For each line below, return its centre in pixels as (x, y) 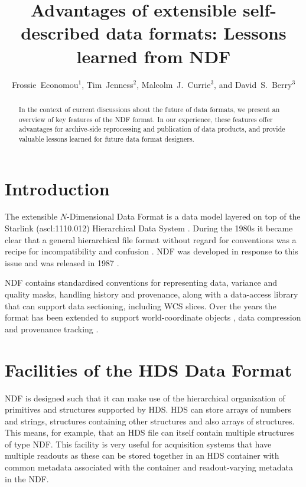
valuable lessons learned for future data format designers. (106, 138)
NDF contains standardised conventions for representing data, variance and (141, 282)
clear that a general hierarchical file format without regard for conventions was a (151, 239)
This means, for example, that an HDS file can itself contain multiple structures (149, 432)
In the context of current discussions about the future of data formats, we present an (149, 109)
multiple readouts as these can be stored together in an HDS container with (142, 455)
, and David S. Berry (253, 84)
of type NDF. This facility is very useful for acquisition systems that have (138, 444)
